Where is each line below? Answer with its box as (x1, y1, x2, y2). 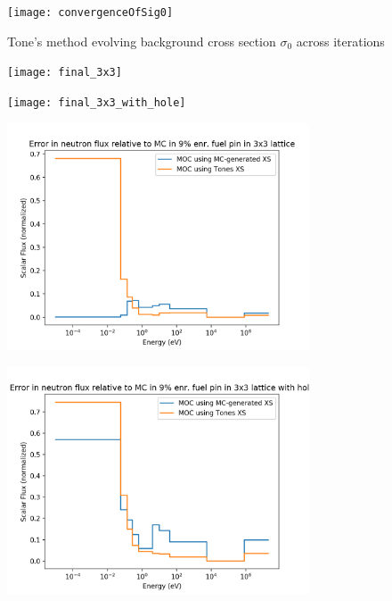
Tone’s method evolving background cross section (7, 31, 276, 50)
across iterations (296, 31, 385, 50)
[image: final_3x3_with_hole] (7, 96, 186, 109)
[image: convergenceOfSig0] (7, 6, 174, 19)
